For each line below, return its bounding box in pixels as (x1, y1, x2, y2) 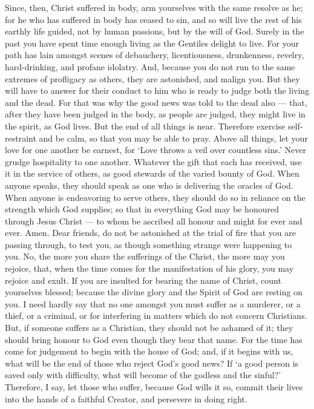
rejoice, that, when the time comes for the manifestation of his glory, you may (5, 262, 294, 275)
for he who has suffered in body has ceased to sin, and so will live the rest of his (5, 13, 302, 25)
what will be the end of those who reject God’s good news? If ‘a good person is (5, 356, 299, 369)
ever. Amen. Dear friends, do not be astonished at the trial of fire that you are (5, 226, 296, 239)
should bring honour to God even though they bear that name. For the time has (5, 333, 303, 345)
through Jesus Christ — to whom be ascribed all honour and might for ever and (5, 214, 303, 227)
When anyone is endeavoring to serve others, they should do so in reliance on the (5, 191, 306, 203)
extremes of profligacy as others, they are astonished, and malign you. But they (5, 72, 300, 85)
